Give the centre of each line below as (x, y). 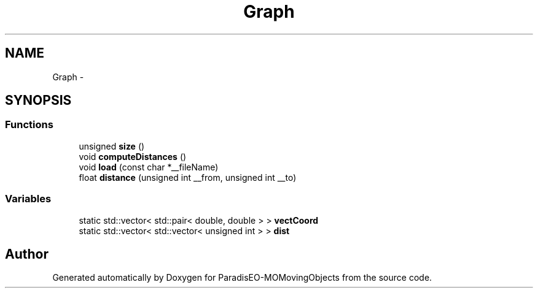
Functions (29, 125)
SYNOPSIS (38, 101)
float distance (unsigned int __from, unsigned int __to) (188, 177)
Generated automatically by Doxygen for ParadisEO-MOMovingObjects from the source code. (242, 278)
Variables (28, 199)
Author (27, 254)
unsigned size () (112, 146)
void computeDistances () (133, 156)
